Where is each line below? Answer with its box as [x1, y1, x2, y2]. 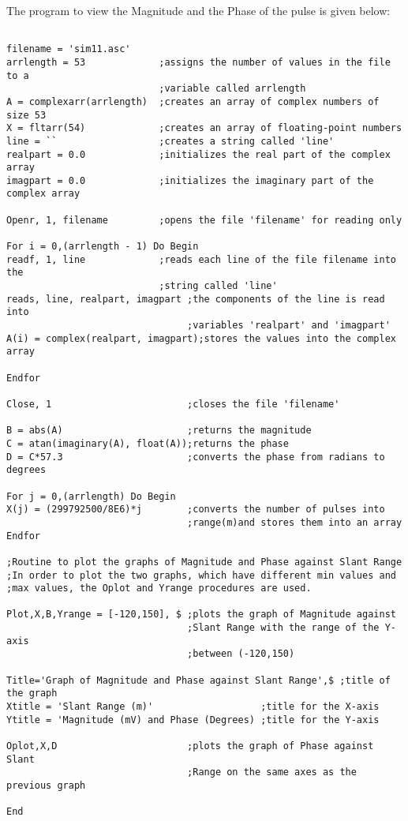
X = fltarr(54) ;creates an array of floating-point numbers [6, 122, 402, 134]
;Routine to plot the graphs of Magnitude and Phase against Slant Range [6, 556, 402, 568]
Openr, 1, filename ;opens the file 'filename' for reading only [6, 214, 402, 226]
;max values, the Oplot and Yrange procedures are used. [6, 583, 312, 594]
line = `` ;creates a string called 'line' [6, 135, 335, 147]
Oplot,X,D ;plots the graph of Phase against [6, 740, 374, 752]
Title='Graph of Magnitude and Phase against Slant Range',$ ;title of [6, 674, 391, 686]
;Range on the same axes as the [187, 767, 357, 778]
